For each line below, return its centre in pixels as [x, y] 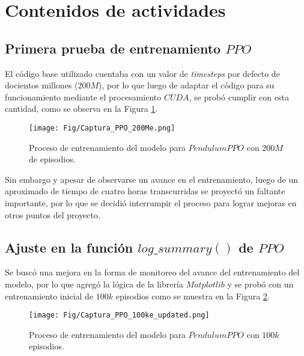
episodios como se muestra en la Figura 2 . [193, 296]
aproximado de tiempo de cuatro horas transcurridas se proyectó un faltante [145, 191]
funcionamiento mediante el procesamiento [83, 97]
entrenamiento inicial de [49, 296]
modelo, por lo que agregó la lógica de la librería [94, 284]
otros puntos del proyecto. [53, 214]
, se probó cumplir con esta [239, 97]
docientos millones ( [41, 85]
